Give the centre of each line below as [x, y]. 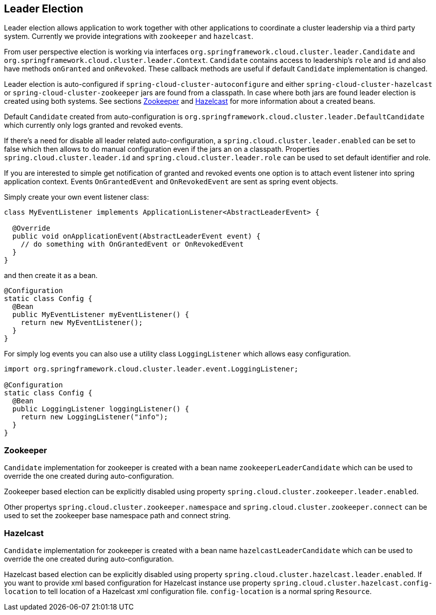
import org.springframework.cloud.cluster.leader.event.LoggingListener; [151, 369]
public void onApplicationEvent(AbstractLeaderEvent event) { [136, 236]
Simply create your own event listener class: [77, 197]
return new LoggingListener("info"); [94, 417]
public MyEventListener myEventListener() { [101, 315]
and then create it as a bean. [51, 276]
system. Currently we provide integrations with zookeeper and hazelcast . [129, 36]
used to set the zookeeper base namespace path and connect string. [117, 516]
